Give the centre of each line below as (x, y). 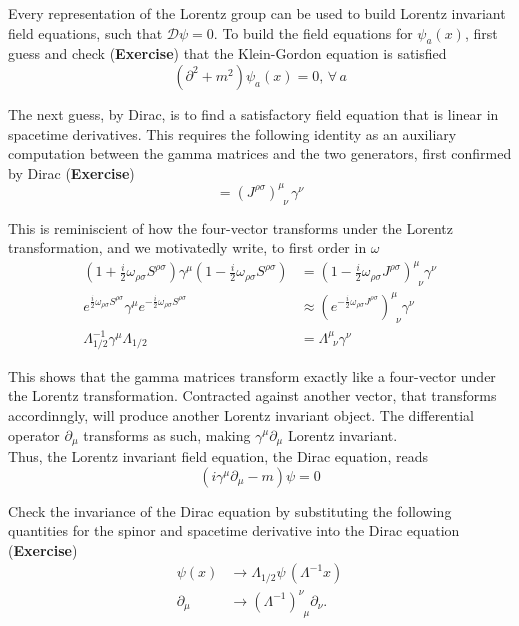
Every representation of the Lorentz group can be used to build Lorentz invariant (257, 13)
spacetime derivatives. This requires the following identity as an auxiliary (232, 133)
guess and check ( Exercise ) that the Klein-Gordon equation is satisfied (227, 53)
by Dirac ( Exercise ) (71, 172)
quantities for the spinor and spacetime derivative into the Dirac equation (234, 530)
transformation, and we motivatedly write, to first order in (187, 247)
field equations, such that (85, 32)
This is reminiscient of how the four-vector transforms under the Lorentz (230, 227)
